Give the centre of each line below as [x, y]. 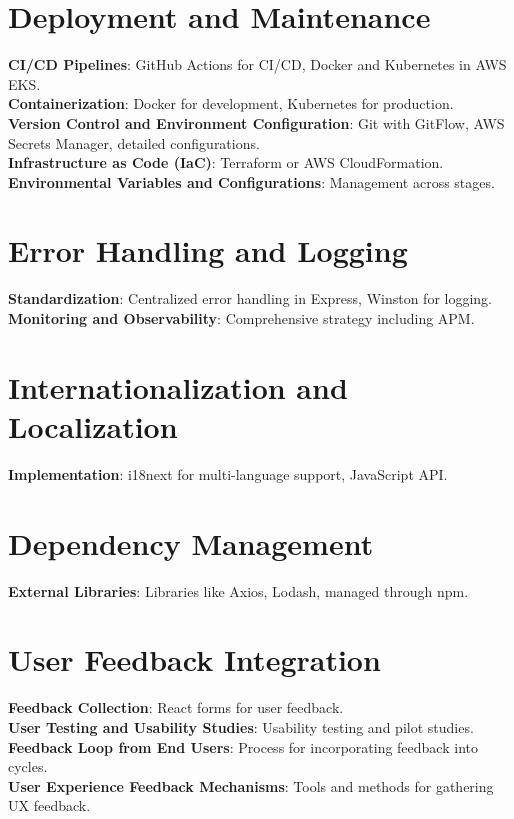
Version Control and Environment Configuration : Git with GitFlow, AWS [256, 122]
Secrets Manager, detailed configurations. [134, 142]
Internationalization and [178, 386]
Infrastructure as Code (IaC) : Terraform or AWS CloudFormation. [226, 162]
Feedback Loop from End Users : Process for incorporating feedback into [243, 746]
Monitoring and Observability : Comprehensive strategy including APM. [241, 318]
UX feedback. [49, 805]
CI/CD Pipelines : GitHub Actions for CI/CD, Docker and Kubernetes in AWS [257, 64]
